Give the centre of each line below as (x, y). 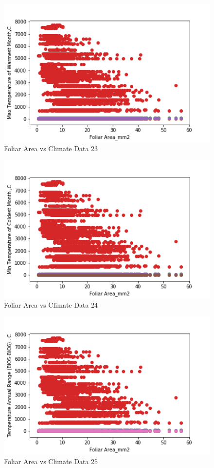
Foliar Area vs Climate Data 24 (51, 305)
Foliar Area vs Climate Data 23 (51, 148)
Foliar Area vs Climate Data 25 (51, 461)
